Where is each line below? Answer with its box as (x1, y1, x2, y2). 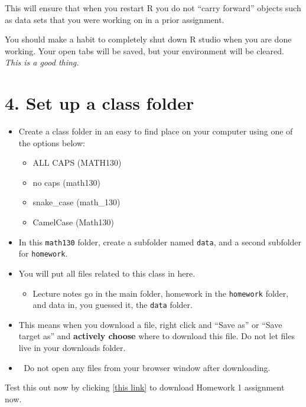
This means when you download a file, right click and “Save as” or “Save (18, 318, 282, 330)
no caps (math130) (32, 176, 101, 188)
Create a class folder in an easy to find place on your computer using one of (18, 125, 293, 137)
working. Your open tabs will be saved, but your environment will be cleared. (5, 44, 284, 57)
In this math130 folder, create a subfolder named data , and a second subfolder (18, 235, 302, 248)
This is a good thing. (5, 56, 79, 68)
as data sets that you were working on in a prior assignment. (5, 13, 224, 25)
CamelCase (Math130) (32, 216, 114, 228)
